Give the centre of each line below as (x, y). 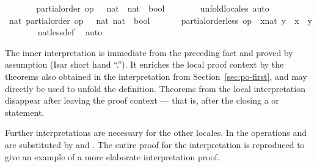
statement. (25, 112)
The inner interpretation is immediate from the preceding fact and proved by (149, 52)
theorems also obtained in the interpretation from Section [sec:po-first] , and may (156, 76)
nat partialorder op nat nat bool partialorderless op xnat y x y (160, 20)
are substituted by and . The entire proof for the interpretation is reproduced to (155, 144)
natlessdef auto (70, 32)
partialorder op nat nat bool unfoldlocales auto (153, 8)
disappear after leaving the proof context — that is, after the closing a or (142, 100)
